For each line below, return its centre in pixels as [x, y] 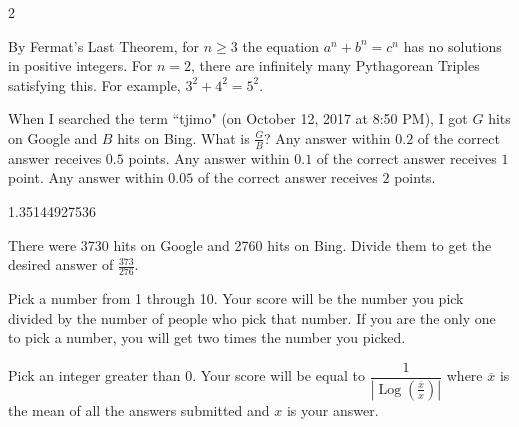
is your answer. [332, 409]
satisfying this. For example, [94, 84]
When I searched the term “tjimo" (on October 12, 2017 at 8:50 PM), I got [238, 118]
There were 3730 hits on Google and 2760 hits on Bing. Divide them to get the [250, 244]
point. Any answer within [86, 177]
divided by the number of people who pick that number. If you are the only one [252, 317]
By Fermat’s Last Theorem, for [104, 45]
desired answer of [61, 264]
